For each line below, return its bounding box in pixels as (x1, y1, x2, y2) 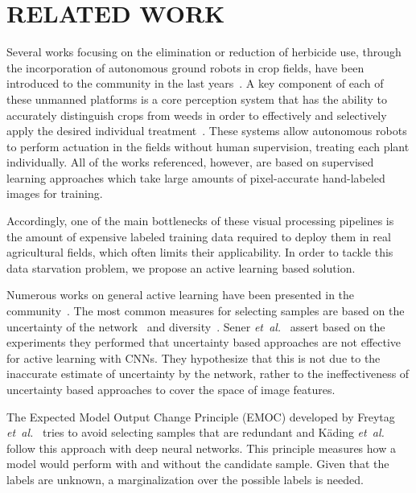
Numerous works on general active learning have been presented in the (6, 286, 355, 303)
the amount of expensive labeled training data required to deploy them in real (6, 228, 391, 244)
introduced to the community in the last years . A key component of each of (6, 75, 384, 92)
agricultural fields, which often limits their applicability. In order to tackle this (6, 244, 393, 261)
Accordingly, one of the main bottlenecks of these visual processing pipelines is (6, 212, 394, 229)
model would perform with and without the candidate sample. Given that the (6, 455, 389, 472)
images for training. (6, 185, 103, 202)
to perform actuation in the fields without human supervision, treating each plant (6, 138, 410, 154)
